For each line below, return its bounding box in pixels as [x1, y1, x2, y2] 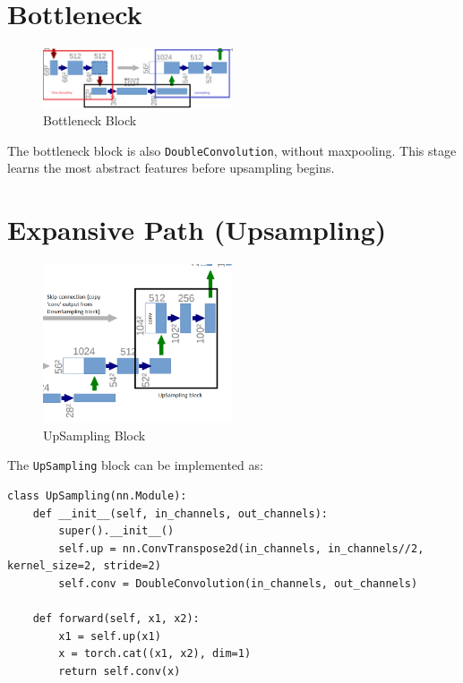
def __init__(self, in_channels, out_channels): [32, 507, 328, 520]
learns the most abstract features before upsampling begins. [7, 158, 335, 177]
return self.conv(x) [58, 665, 181, 679]
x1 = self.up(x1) [58, 629, 161, 643]
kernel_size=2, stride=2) [7, 559, 161, 573]
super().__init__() [58, 525, 175, 538]
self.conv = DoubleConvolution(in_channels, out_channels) [58, 577, 418, 591]
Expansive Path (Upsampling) [7, 211, 387, 248]
